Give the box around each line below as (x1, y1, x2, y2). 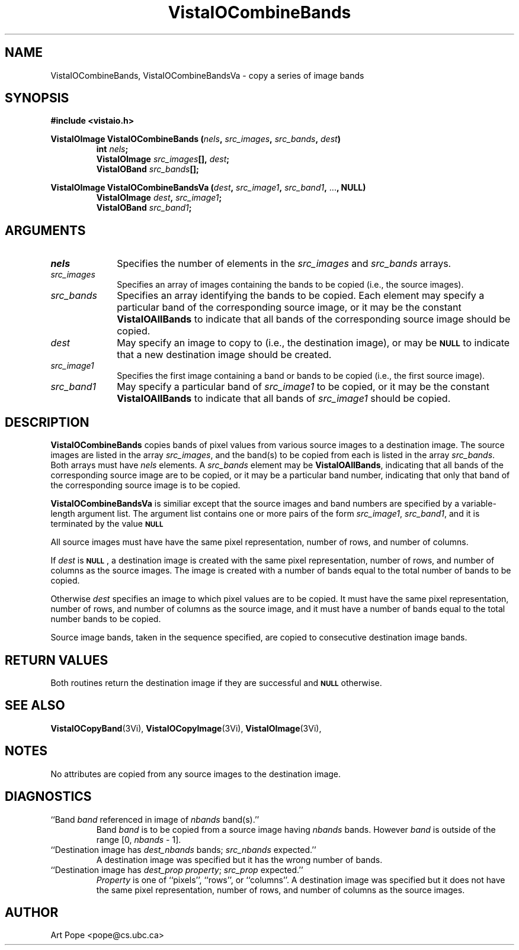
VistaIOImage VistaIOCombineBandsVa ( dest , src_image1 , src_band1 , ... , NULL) (50, 182, 366, 193)
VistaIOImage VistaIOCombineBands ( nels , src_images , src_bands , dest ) (50, 134, 341, 144)
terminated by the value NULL (50, 519, 164, 529)
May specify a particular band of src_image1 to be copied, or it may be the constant (117, 381, 489, 393)
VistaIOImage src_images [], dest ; (96, 154, 230, 165)
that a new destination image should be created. (117, 349, 332, 361)
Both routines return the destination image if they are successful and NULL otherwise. (50, 677, 382, 688)
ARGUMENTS (5, 223, 86, 238)
